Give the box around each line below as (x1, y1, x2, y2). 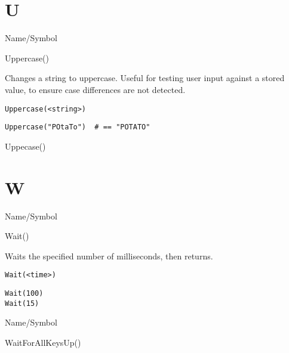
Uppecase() (5, 140, 46, 152)
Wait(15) (5, 299, 39, 308)
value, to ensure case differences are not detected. (5, 83, 186, 95)
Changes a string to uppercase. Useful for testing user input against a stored (5, 72, 285, 84)
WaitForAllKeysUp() (5, 336, 81, 348)
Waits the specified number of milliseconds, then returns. (5, 249, 213, 262)
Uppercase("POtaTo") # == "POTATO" (5, 123, 150, 132)
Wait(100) (5, 289, 44, 298)
